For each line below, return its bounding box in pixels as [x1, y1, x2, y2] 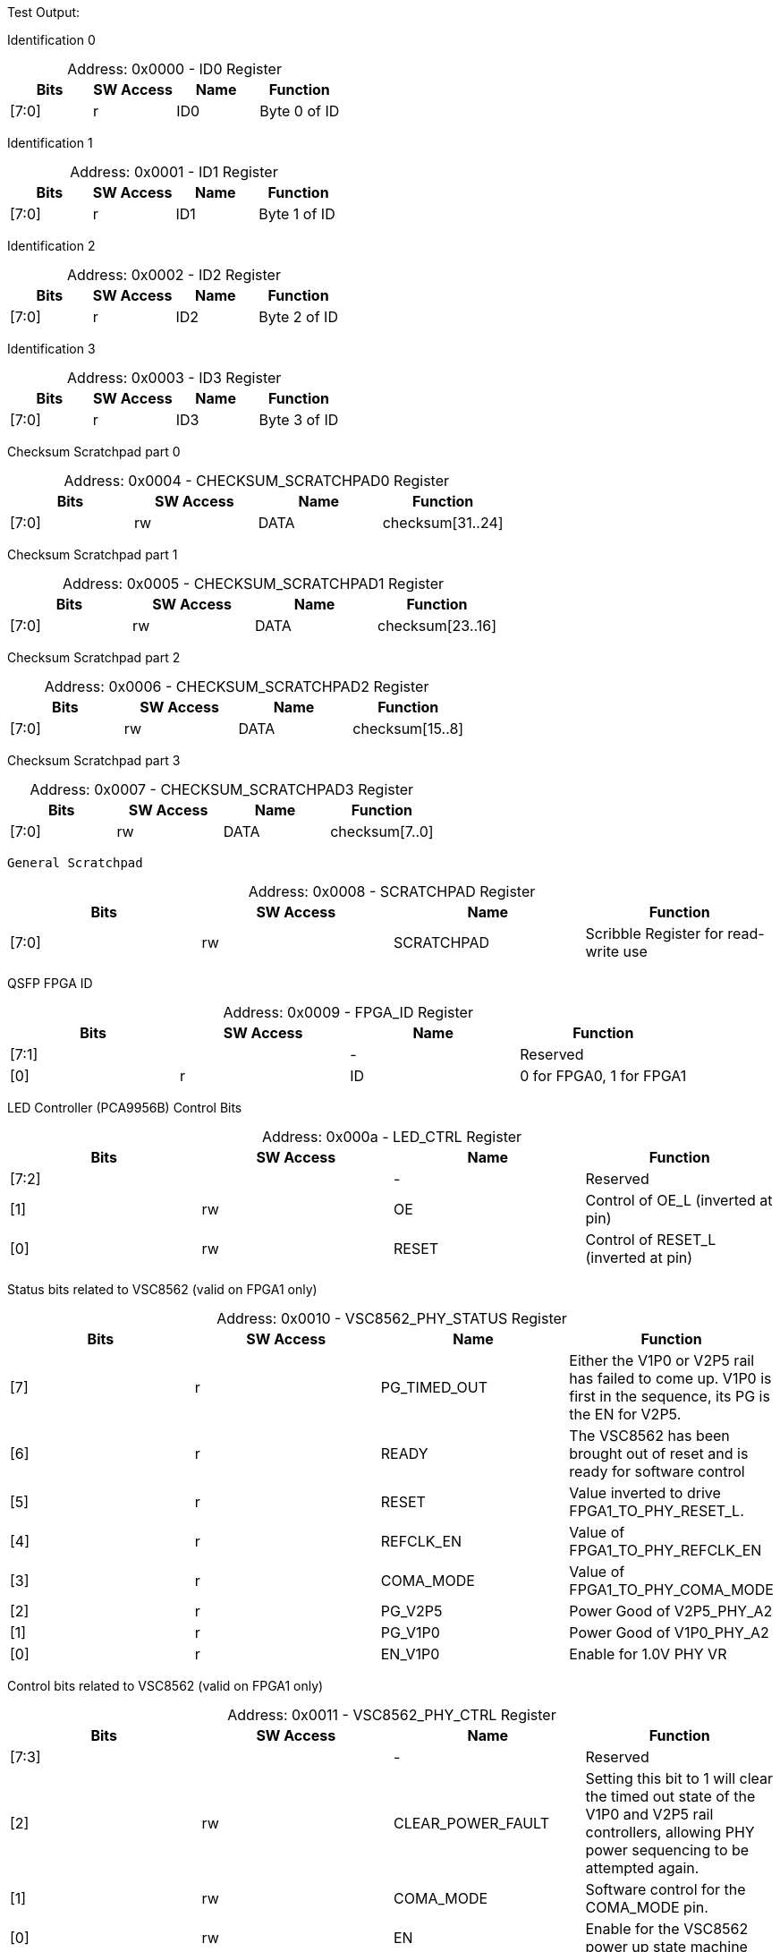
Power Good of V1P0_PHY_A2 [569, 1624, 769, 1641]
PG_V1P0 [380, 1624, 440, 1641]
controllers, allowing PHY [585, 1823, 755, 1841]
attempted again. [585, 1859, 699, 1877]
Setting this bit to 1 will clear [585, 1769, 774, 1787]
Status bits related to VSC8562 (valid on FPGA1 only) [7, 1282, 318, 1297]
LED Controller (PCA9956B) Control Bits [7, 1100, 242, 1115]
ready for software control [569, 1462, 745, 1480]
